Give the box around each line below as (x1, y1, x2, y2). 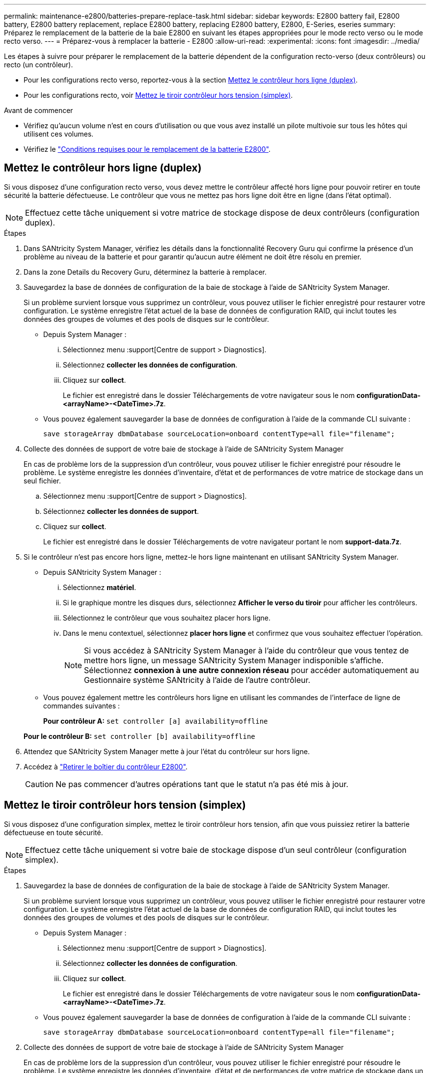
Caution (25, 779, 54, 789)
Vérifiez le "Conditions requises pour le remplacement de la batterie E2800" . (24, 145, 271, 153)
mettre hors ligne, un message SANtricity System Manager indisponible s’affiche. (84, 655, 384, 665)
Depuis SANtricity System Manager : (43, 567, 161, 576)
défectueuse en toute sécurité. (4, 828, 103, 837)
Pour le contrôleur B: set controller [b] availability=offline (24, 732, 255, 740)
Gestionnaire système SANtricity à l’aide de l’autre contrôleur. (84, 675, 311, 685)
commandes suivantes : (43, 701, 120, 710)
